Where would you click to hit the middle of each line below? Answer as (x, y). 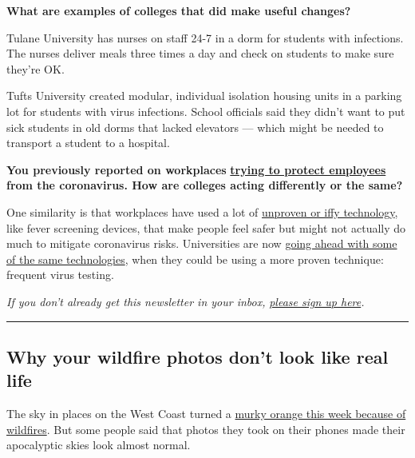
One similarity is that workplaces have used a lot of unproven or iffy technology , (202, 211)
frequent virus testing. (60, 275)
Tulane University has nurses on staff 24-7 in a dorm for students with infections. (205, 37)
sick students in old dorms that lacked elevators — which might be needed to (195, 127)
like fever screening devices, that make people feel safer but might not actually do (206, 227)
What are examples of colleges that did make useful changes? (179, 10)
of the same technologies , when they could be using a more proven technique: (195, 259)
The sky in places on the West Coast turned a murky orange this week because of (206, 414)
